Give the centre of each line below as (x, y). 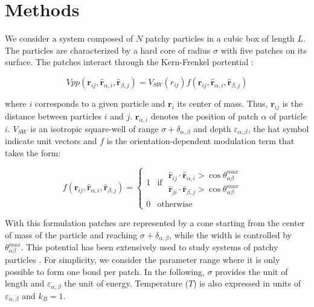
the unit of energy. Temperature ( (127, 283)
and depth (212, 128)
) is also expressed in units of (247, 283)
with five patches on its (264, 50)
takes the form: (33, 152)
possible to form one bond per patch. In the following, (105, 271)
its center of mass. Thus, (223, 103)
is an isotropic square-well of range (95, 128)
